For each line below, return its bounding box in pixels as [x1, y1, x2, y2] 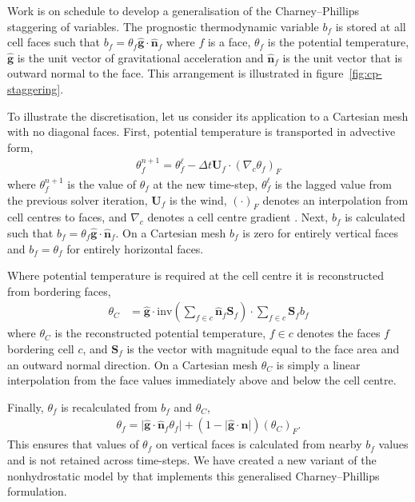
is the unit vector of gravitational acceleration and [17, 49, 264, 66]
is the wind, [169, 191, 227, 208]
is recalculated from [61, 398, 158, 415]
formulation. [7, 483, 67, 500]
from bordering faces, [7, 282, 111, 299]
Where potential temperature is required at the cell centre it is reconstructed [7, 267, 385, 284]
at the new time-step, [153, 175, 258, 192]
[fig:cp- [349, 65, 382, 82]
